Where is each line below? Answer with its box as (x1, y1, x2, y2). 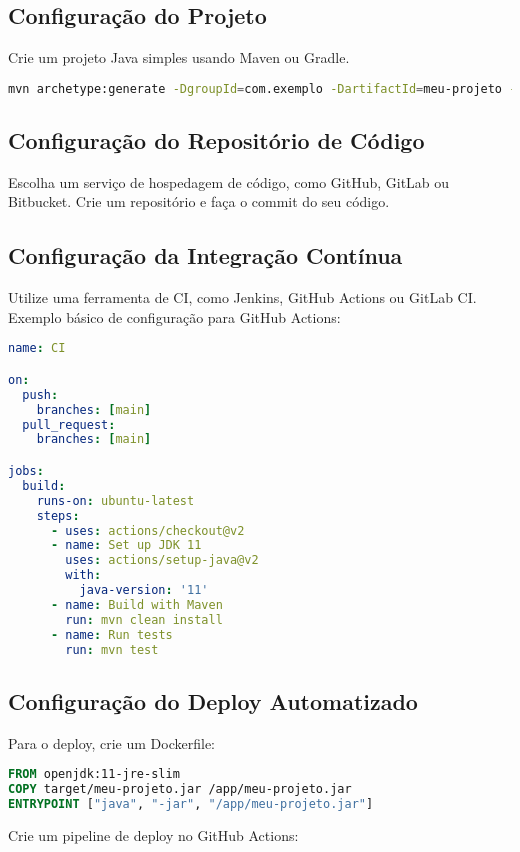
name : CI (8, 341, 66, 356)
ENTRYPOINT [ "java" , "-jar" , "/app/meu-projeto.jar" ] (8, 796, 374, 811)
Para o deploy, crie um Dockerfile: (8, 732, 216, 753)
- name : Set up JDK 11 (50, 538, 202, 553)
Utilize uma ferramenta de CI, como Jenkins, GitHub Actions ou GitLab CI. (8, 287, 477, 308)
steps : (36, 508, 80, 523)
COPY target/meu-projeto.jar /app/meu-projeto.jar (8, 782, 352, 797)
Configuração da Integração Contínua (8, 240, 403, 271)
